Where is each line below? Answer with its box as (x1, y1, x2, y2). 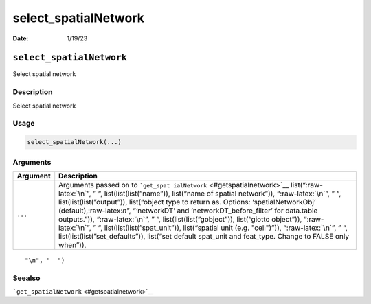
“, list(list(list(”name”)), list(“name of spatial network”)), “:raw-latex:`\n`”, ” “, (98, 189, 341, 198)
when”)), (58, 240, 87, 250)
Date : (12, 34, 29, 43)
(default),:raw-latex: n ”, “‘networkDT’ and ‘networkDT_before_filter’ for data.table (58, 206, 318, 215)
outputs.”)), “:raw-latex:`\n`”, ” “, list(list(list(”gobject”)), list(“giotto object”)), (58, 214, 302, 224)
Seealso (12, 273, 41, 283)
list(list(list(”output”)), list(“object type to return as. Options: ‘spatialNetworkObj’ (58, 197, 316, 207)
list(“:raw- (291, 180, 323, 189)
